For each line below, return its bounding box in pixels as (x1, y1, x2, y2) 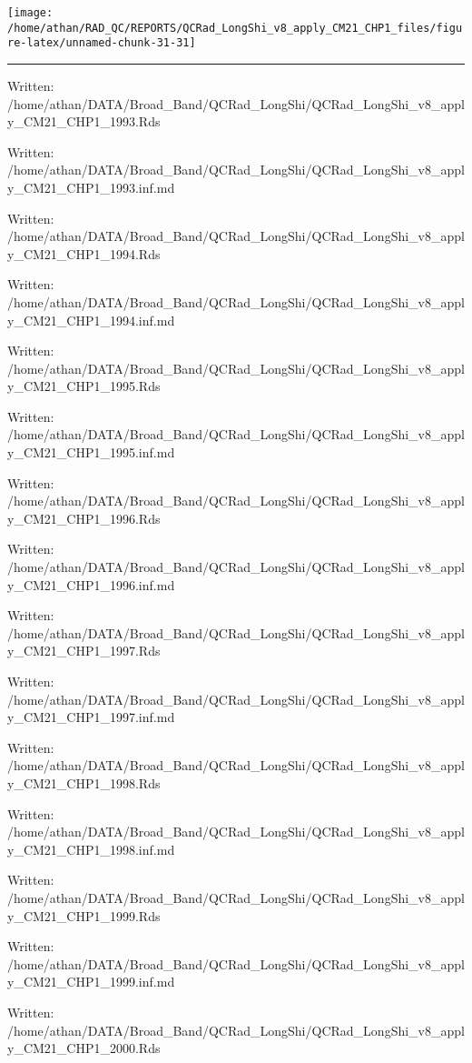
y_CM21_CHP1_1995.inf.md (7, 443, 175, 462)
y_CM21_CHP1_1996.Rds (7, 508, 161, 527)
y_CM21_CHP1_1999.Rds (7, 906, 161, 925)
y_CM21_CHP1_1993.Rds (7, 112, 161, 131)
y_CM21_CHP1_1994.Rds (7, 244, 161, 263)
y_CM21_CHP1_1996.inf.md (7, 575, 175, 594)
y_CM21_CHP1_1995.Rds (7, 376, 161, 396)
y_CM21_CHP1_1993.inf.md (7, 177, 175, 196)
